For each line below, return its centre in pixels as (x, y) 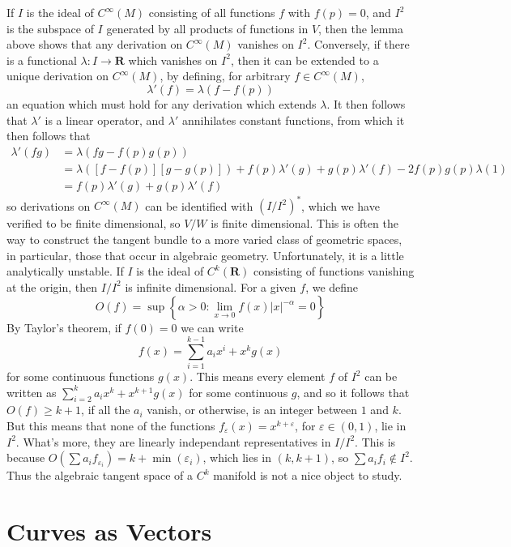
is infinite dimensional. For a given (211, 286)
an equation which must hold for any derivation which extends (162, 103)
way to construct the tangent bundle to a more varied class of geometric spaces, (204, 239)
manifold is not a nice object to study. (308, 475)
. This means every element (258, 376)
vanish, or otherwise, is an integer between (252, 410)
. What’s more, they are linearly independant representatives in (173, 441)
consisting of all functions (212, 12)
